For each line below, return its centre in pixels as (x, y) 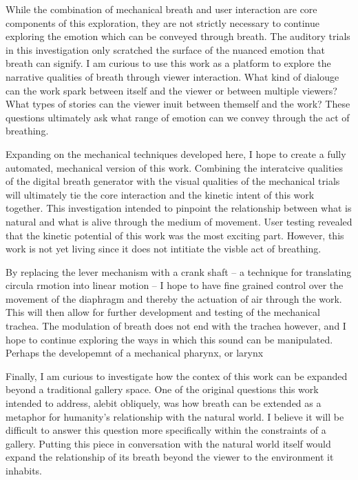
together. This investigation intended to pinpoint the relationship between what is (179, 208)
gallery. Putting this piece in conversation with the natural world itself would (168, 443)
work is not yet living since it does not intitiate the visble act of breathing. (164, 249)
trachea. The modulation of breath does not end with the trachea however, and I (176, 326)
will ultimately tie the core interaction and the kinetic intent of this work (160, 194)
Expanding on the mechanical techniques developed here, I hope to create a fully (176, 153)
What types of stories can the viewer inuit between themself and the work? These (178, 104)
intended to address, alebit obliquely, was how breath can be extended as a (164, 403)
